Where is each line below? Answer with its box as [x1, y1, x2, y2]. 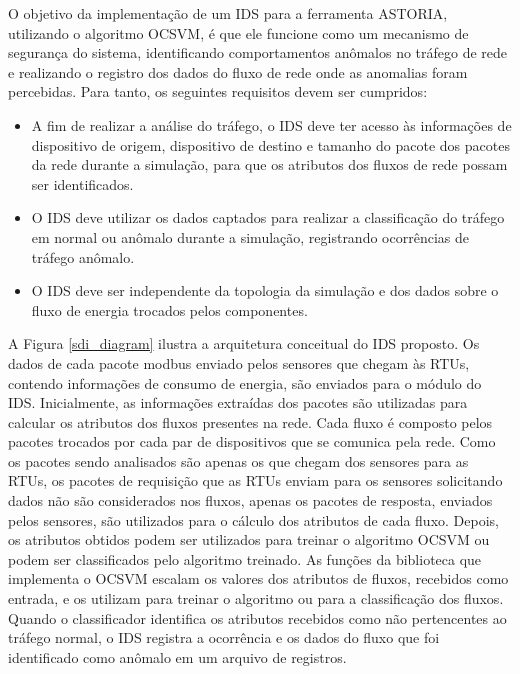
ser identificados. [31, 173, 134, 194]
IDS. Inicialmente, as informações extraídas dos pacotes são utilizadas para [8, 392, 468, 413]
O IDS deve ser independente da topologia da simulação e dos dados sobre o [31, 280, 499, 301]
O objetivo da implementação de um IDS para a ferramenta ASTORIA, [8, 3, 448, 23]
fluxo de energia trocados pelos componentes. [31, 299, 308, 320]
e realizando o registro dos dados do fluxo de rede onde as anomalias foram [8, 61, 468, 82]
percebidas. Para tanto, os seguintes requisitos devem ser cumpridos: [8, 81, 428, 102]
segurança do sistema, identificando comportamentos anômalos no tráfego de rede [8, 42, 508, 63]
